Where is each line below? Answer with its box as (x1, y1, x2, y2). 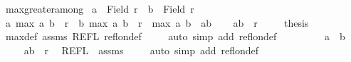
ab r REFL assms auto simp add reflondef (23, 42, 259, 57)
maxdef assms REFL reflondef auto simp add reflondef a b (5, 29, 345, 44)
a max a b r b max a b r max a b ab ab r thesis (5, 15, 309, 30)
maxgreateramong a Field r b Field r (5, 1, 194, 15)
